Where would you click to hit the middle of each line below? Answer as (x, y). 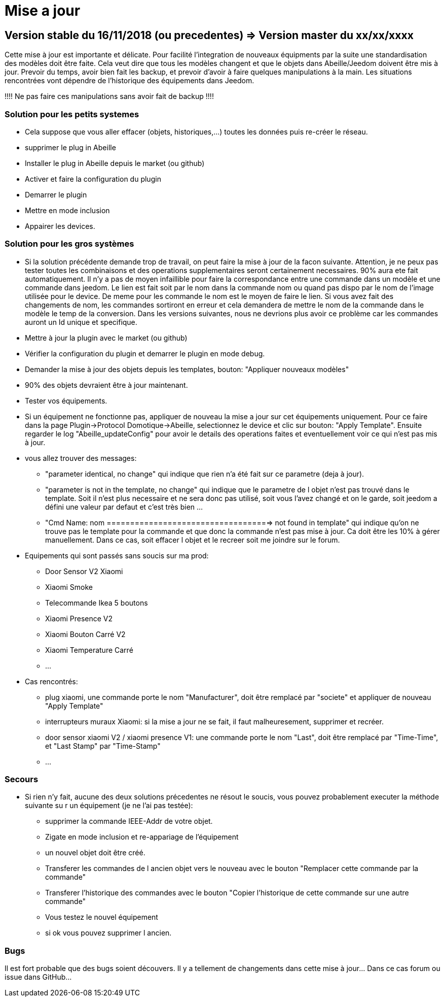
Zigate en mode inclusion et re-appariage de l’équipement (142, 837)
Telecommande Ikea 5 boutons (97, 603)
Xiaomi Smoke (69, 587)
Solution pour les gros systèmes (69, 244)
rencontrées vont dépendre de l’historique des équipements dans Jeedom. (129, 81)
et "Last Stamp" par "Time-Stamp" (103, 746)
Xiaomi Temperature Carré (89, 650)
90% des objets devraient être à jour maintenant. (106, 385)
